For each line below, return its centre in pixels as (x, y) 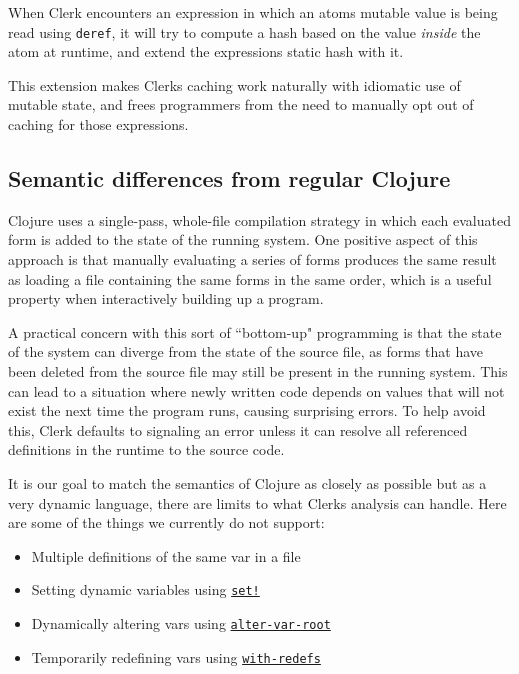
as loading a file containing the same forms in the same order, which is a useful (250, 278)
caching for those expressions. (98, 124)
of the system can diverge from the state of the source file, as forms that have (245, 351)
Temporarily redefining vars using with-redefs (176, 656)
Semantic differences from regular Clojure (229, 178)
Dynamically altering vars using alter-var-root (181, 622)
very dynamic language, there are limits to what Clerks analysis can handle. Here (257, 502)
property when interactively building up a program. (166, 298)
